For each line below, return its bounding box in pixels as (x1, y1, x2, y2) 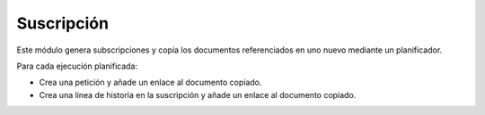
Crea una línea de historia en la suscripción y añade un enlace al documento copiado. (39, 89, 357, 100)
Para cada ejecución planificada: (16, 61, 138, 71)
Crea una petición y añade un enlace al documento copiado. (39, 77, 262, 88)
